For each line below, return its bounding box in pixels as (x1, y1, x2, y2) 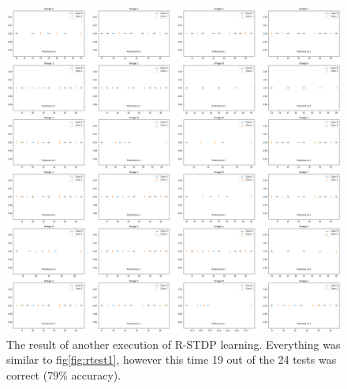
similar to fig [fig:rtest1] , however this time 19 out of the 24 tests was (6, 351, 337, 368)
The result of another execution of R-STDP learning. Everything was (6, 335, 341, 352)
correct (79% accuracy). (6, 366, 121, 383)
